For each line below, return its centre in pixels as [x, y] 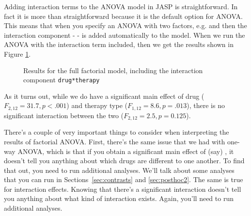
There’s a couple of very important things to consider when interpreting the [117, 132]
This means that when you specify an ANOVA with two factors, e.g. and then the [125, 25]
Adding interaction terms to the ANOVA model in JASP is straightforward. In [121, 6]
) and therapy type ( [97, 105]
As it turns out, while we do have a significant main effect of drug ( [104, 96]
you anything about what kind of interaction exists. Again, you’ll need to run [119, 198]
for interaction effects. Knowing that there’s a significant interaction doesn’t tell [123, 189]
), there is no [206, 105]
